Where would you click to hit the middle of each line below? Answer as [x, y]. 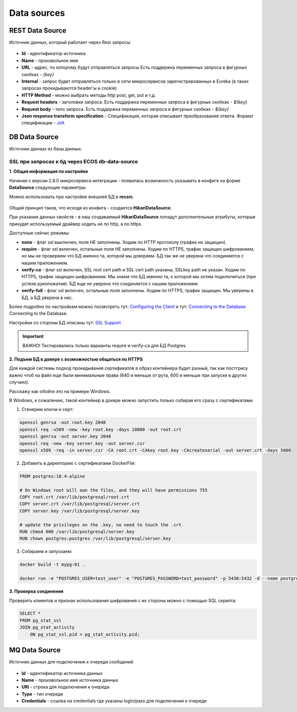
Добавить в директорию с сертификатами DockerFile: [79, 463]
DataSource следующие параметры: [48, 188]
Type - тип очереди [42, 694]
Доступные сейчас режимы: [39, 233]
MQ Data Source [35, 650]
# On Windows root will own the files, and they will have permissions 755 [114, 490]
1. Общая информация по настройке [49, 171]
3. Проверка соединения [36, 591]
